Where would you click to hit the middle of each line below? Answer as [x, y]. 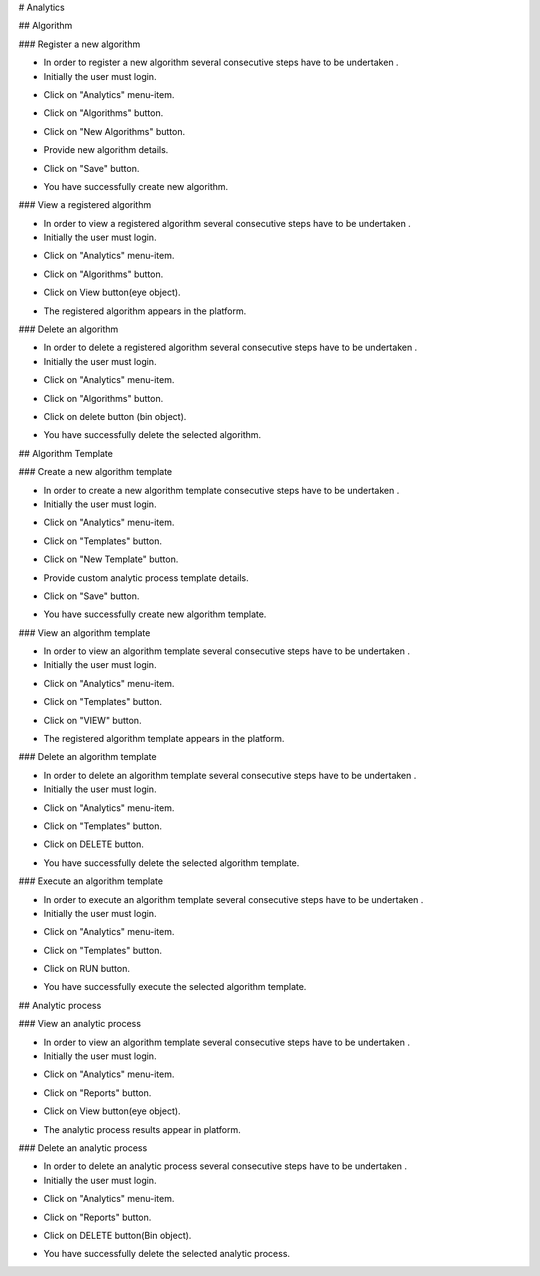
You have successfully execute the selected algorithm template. [175, 987]
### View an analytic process [80, 1024]
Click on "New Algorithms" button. [114, 131]
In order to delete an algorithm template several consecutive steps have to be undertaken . [230, 775]
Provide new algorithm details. [106, 150]
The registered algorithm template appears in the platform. [164, 739]
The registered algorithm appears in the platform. [145, 311]
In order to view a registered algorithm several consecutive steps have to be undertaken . [227, 223]
